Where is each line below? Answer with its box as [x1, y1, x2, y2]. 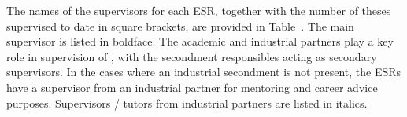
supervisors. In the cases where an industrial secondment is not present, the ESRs [6, 64, 401, 80]
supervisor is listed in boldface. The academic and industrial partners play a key [6, 33, 394, 49]
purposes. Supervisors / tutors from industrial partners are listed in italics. [6, 94, 368, 111]
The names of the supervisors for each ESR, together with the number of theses [6, 2, 391, 18]
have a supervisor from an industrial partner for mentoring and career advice [6, 79, 378, 95]
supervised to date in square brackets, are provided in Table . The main [6, 17, 354, 34]
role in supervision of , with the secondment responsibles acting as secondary [6, 48, 377, 64]
